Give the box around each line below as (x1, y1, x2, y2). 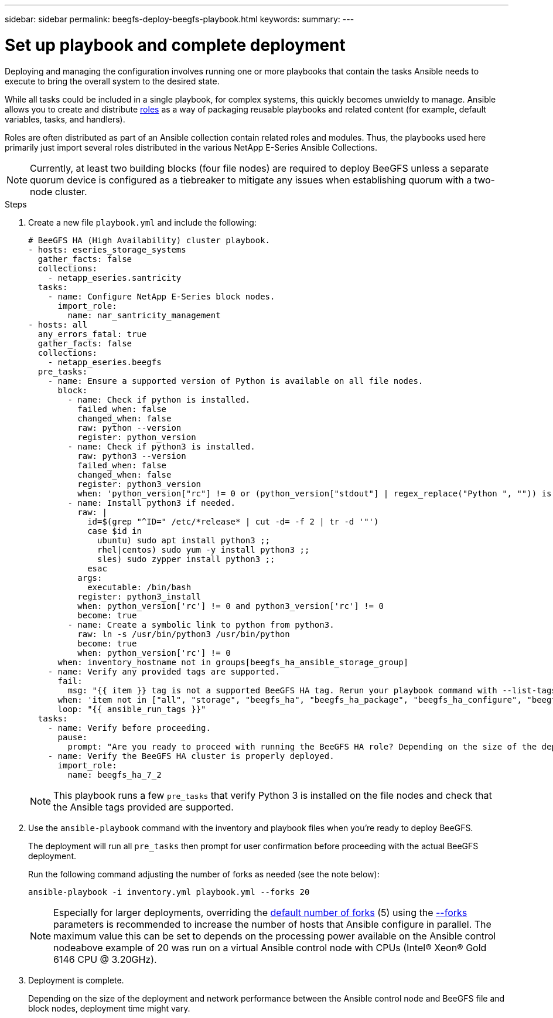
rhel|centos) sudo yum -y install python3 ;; (97, 544, 310, 554)
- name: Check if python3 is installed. (67, 441, 255, 451)
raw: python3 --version (77, 451, 186, 461)
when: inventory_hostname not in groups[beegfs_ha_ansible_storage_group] (57, 657, 409, 667)
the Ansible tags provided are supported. (53, 801, 234, 813)
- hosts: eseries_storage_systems (28, 244, 186, 254)
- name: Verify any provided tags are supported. (47, 666, 280, 676)
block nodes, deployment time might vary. (28, 1003, 190, 1013)
